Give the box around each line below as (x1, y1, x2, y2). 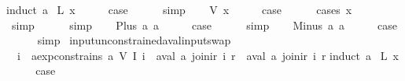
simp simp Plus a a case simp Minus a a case (11, 16, 397, 33)
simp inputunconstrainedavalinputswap (37, 32, 231, 48)
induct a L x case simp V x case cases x (6, 2, 352, 17)
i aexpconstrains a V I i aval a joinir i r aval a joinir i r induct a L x (17, 47, 399, 63)
